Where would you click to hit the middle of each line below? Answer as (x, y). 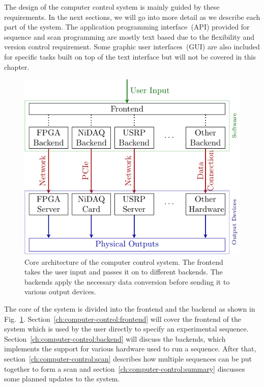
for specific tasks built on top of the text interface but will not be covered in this (130, 56)
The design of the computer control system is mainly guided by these (112, 7)
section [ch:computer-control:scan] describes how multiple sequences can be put (128, 358)
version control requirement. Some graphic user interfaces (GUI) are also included (132, 47)
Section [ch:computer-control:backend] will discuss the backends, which (115, 338)
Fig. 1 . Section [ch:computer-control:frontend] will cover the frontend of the (123, 319)
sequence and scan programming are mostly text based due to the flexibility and (129, 36)
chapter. (17, 66)
